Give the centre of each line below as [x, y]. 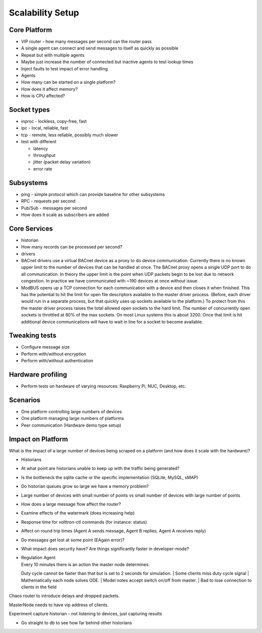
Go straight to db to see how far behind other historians [76, 623]
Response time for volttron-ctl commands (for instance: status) [84, 522]
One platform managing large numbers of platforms [73, 418]
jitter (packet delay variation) [62, 162]
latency [41, 149]
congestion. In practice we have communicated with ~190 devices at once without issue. [110, 281]
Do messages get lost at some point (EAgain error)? [73, 540]
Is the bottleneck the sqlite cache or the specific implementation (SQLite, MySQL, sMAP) [110, 477]
